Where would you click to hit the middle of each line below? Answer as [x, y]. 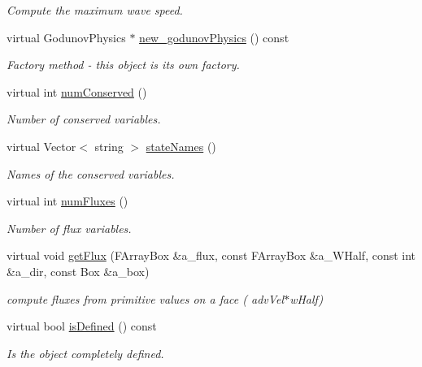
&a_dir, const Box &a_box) [78, 271]
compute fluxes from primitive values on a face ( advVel [146, 298]
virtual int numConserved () [77, 91]
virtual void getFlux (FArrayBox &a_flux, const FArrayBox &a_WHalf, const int [211, 255]
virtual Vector [41, 146]
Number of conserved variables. [84, 119]
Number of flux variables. [69, 228]
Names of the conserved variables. [91, 173]
